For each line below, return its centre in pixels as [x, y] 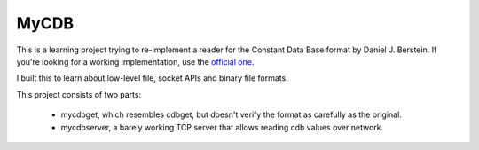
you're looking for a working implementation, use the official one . [135, 61]
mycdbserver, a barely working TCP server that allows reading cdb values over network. [222, 127]
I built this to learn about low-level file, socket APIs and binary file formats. [152, 78]
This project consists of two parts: [79, 94]
